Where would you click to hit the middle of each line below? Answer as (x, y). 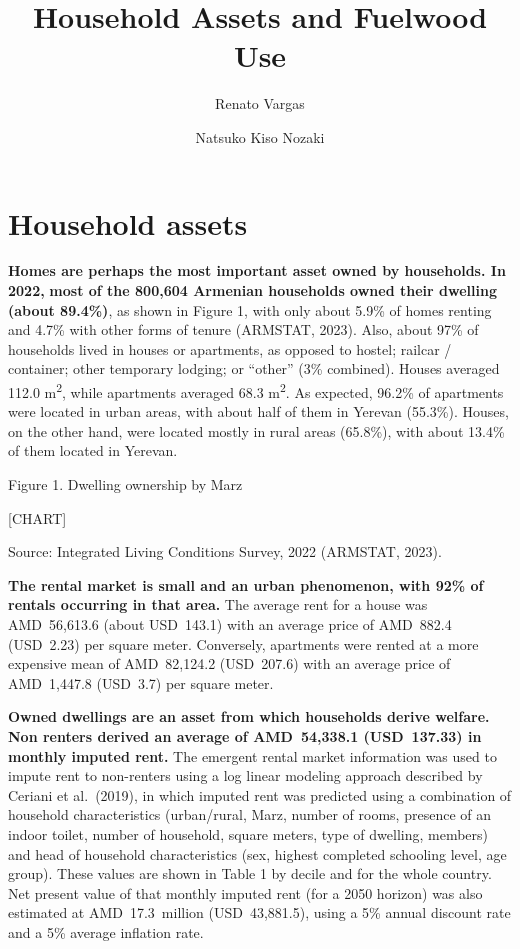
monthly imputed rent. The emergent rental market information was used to (252, 755)
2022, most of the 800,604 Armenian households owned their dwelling (252, 290)
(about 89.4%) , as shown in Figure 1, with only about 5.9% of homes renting (250, 309)
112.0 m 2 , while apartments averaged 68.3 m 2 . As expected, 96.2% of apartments (256, 390)
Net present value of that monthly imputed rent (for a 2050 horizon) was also (245, 892)
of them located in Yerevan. (93, 450)
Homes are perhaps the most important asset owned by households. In (257, 270)
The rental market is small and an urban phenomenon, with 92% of (246, 584)
